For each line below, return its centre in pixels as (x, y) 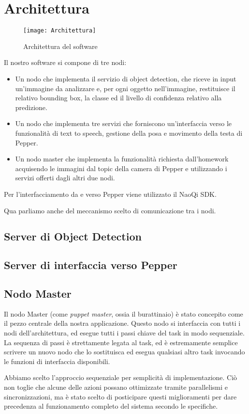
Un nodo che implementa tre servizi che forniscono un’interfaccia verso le (124, 123)
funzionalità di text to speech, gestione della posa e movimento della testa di (129, 133)
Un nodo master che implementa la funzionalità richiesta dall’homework (122, 159)
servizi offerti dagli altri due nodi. (65, 178)
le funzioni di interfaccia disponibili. (57, 361)
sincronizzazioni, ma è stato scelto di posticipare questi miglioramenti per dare (120, 396)
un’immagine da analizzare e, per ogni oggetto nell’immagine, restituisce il (125, 88)
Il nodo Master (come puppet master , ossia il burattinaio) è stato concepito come (124, 313)
